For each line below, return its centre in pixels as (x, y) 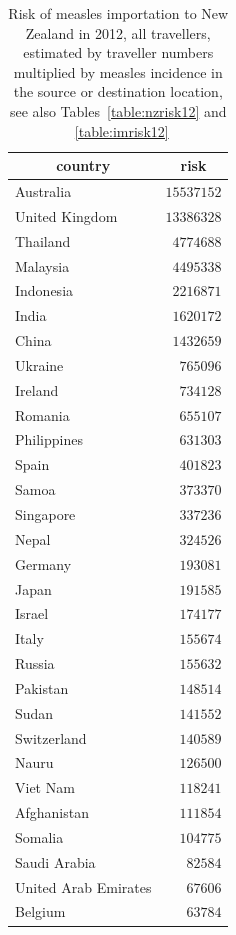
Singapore (45, 513)
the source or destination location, (118, 91)
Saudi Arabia (55, 861)
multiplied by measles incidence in (118, 71)
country (83, 165)
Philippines (49, 439)
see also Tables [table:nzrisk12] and (118, 110)
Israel (32, 613)
